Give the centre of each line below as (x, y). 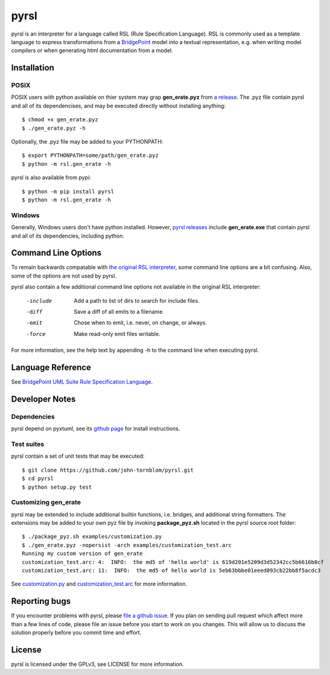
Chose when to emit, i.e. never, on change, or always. (141, 323)
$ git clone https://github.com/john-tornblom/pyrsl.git (108, 470)
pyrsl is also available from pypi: (51, 177)
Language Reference (51, 367)
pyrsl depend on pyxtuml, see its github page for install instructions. (96, 429)
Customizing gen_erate (46, 502)
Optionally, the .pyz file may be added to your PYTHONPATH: (87, 142)
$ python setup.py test (57, 487)
